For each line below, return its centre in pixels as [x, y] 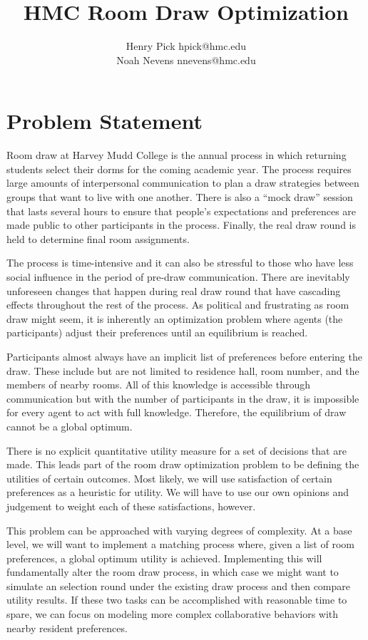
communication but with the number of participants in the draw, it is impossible [183, 398]
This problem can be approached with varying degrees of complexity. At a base [179, 530]
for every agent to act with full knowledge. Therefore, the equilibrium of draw [177, 412]
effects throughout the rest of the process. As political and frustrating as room [178, 305]
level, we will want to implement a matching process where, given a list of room [180, 544]
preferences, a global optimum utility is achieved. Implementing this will [164, 558]
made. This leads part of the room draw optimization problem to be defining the [183, 464]
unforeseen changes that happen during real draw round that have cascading [174, 290]
